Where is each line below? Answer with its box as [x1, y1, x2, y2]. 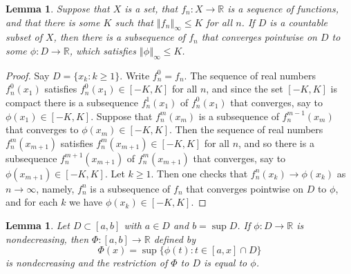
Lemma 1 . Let [6, 217, 70, 232]
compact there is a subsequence [6, 95, 138, 109]
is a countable [269, 14, 328, 29]
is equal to [203, 255, 247, 270]
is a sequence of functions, [227, 1, 339, 15]
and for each [6, 195, 58, 209]
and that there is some [6, 14, 100, 29]
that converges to [6, 122, 79, 137]
